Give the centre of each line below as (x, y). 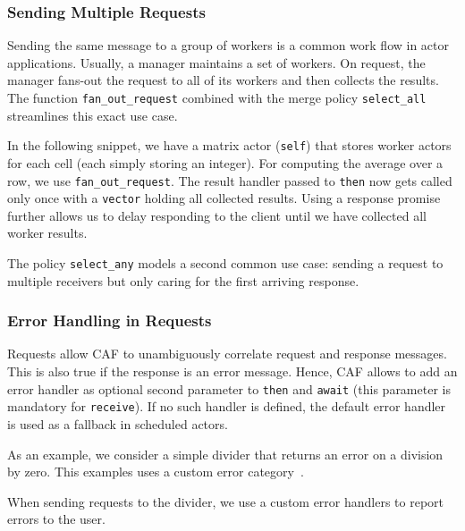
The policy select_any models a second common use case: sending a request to (225, 263)
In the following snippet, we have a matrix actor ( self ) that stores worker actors (229, 145)
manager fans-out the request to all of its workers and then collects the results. (223, 80)
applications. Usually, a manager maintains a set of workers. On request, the (216, 62)
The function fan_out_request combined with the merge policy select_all (217, 97)
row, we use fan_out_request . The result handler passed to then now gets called (230, 180)
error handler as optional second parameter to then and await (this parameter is (229, 388)
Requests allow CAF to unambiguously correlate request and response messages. (227, 354)
